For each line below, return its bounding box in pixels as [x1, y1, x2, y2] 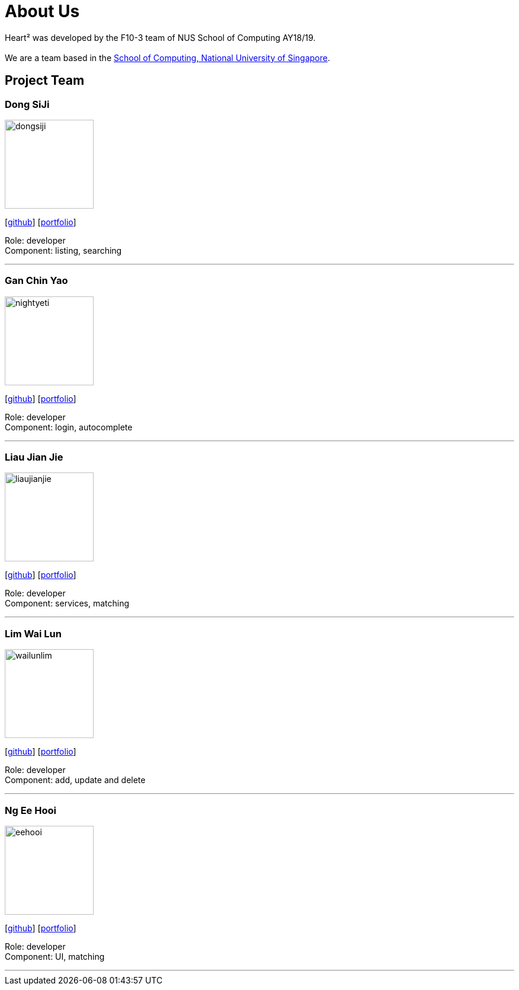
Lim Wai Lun [5, 627, 62, 640]
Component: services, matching [5, 598, 130, 609]
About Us [5, 1, 80, 21]
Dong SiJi [5, 98, 50, 110]
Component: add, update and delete [5, 775, 146, 785]
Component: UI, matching [5, 951, 105, 962]
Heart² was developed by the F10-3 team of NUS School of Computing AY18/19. [5, 32, 316, 43]
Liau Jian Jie [5, 451, 63, 464]
